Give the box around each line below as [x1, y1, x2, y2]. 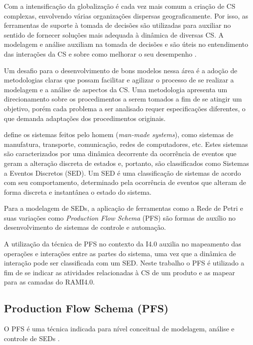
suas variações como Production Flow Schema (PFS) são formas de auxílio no [4, 212, 236, 223]
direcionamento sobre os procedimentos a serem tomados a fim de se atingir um [4, 94, 242, 104]
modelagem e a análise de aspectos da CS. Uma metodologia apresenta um [4, 84, 228, 94]
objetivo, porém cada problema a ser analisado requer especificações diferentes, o [4, 103, 246, 113]
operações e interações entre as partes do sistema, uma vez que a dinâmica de [4, 248, 236, 258]
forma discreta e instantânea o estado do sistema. [4, 186, 152, 197]
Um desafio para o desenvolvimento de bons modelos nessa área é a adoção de [4, 65, 237, 75]
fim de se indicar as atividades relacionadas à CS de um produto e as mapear [4, 267, 235, 277]
